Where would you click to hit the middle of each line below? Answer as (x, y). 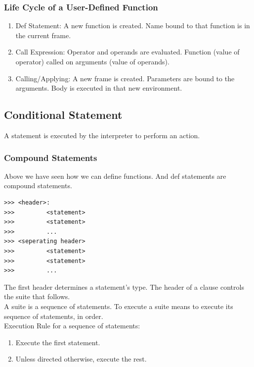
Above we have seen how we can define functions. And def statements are (115, 176)
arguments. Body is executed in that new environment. (99, 88)
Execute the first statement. (58, 342)
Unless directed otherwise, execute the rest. (81, 359)
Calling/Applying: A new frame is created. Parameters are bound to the (125, 78)
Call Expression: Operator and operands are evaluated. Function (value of (127, 52)
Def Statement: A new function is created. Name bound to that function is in (133, 26)
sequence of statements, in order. (54, 316)
